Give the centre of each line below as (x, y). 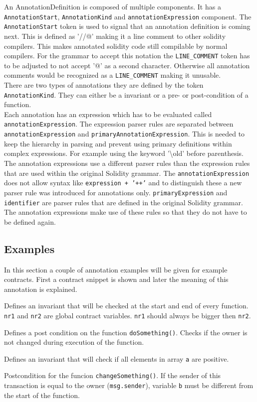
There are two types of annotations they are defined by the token (104, 85)
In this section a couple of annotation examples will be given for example (116, 269)
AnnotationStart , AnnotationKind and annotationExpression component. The (128, 16)
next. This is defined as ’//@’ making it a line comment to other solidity (115, 36)
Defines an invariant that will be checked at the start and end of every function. (126, 306)
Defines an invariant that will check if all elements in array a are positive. (117, 358)
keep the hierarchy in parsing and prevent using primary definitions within (118, 143)
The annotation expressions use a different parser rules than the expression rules (127, 163)
